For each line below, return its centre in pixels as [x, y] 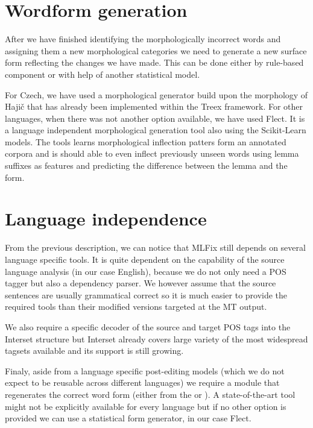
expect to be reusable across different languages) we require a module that [142, 382]
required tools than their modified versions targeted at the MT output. [136, 307]
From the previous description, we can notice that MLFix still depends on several [155, 247]
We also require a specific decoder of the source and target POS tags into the [148, 326]
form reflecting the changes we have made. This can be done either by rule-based [154, 62]
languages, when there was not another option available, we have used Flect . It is [155, 118]
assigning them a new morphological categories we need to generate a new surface [156, 50]
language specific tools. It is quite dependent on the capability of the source [145, 259]
